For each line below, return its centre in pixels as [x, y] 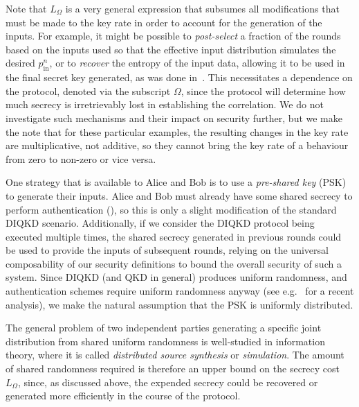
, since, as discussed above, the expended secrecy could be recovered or [168, 382]
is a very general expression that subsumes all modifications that [202, 8]
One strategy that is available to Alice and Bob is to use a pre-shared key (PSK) [176, 182]
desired [20, 63]
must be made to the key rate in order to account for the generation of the [164, 22]
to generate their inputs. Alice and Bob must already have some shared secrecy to [179, 195]
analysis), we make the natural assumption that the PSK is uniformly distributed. [179, 304]
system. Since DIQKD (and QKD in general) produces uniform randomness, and [176, 277]
